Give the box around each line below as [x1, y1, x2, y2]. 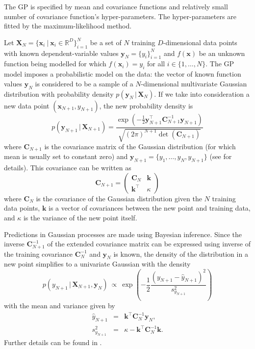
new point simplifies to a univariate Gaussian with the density [4, 259, 191, 269]
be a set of [90, 37, 122, 47]
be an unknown [199, 48, 245, 58]
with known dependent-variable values [4, 48, 119, 58]
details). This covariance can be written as [4, 162, 131, 173]
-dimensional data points [163, 37, 237, 47]
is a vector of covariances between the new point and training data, [49, 203, 251, 213]
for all [147, 58, 165, 69]
